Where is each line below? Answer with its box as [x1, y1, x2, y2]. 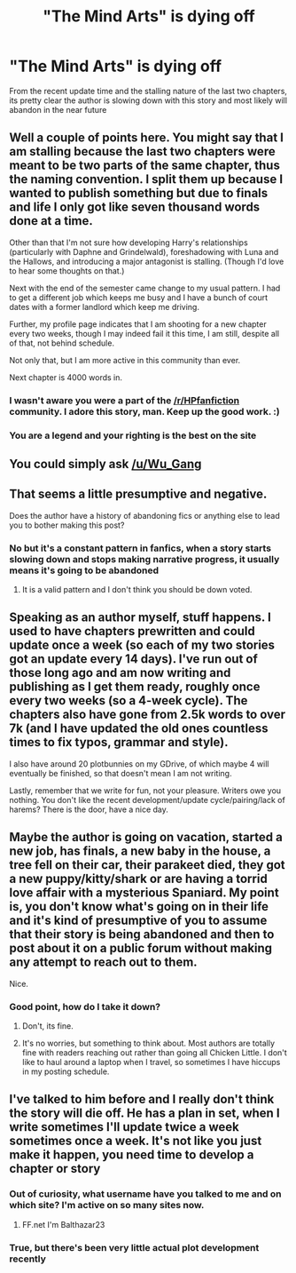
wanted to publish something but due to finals [9, 186, 269, 201]
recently [9, 1253, 47, 1265]
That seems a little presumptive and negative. [9, 487, 268, 502]
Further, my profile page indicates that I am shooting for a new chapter [9, 318, 268, 330]
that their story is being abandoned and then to [9, 927, 275, 943]
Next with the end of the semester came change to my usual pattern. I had [9, 282, 281, 293]
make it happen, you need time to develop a [9, 1148, 254, 1163]
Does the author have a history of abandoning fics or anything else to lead [9, 510, 281, 521]
